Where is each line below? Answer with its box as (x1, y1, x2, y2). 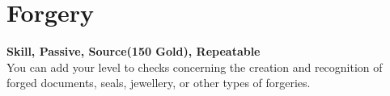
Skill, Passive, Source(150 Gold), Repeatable (6, 43, 261, 60)
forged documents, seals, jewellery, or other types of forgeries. (6, 74, 311, 91)
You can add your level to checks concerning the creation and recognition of (6, 58, 383, 75)
